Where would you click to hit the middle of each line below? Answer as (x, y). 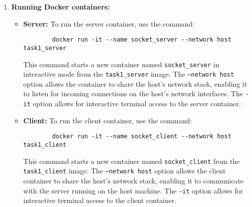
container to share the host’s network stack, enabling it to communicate (134, 180)
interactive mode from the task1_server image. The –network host (129, 74)
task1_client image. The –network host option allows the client (124, 171)
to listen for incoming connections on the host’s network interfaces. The (133, 93)
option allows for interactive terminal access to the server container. (137, 103)
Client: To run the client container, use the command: (107, 120)
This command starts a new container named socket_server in (121, 64)
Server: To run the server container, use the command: (109, 23)
